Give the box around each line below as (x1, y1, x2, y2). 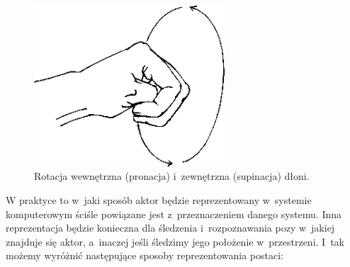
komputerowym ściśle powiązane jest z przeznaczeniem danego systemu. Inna (6, 206, 342, 221)
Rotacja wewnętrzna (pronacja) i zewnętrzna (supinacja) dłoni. (34, 169, 310, 183)
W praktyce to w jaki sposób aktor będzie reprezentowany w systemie (6, 192, 312, 207)
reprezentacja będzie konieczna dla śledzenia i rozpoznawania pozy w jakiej (6, 220, 335, 235)
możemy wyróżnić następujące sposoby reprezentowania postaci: (6, 248, 283, 263)
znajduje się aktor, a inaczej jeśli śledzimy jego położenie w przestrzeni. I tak (6, 234, 344, 249)
